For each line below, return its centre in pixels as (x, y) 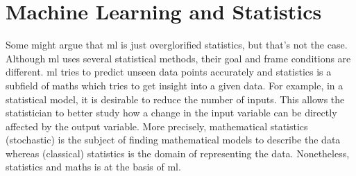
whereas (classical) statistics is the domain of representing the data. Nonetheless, (178, 153)
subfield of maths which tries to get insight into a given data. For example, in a (175, 85)
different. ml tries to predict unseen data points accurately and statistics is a (169, 72)
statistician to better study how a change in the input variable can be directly (171, 113)
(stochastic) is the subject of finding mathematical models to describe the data (173, 140)
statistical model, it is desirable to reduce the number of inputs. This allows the (175, 99)
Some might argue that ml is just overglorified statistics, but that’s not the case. (177, 45)
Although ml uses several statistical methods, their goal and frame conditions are (178, 58)
